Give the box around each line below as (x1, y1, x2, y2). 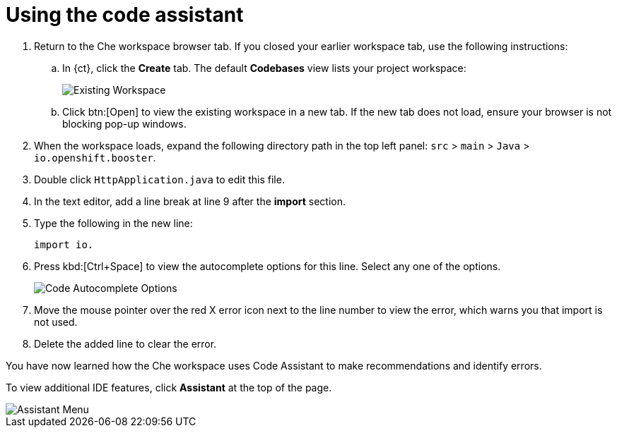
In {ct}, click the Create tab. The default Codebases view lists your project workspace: (62, 61, 466, 74)
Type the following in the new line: (34, 216, 193, 229)
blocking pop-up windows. (62, 117, 187, 130)
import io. (34, 238, 94, 250)
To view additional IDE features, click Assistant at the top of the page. (6, 381, 332, 394)
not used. (34, 315, 78, 328)
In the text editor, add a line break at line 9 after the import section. (34, 195, 346, 207)
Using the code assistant (6, 3, 244, 27)
